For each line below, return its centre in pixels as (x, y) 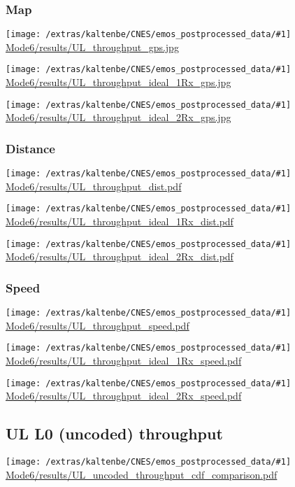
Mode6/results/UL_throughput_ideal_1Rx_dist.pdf (120, 221)
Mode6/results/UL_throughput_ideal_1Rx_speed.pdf (124, 361)
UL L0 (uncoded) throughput (114, 433)
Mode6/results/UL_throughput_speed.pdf (98, 325)
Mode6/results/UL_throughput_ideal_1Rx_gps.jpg (118, 82)
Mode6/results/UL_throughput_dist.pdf (94, 186)
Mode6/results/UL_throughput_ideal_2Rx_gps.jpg (118, 117)
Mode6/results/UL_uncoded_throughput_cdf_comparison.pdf (142, 474)
